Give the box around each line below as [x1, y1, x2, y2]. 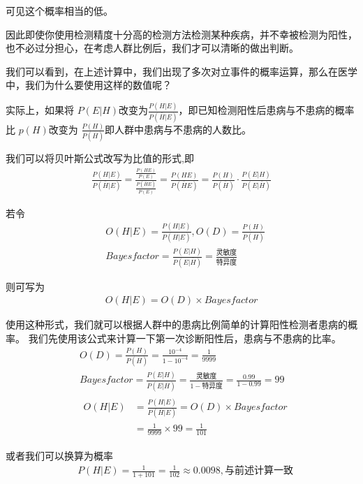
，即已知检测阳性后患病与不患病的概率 [178, 103, 355, 117]
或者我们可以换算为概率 [6, 448, 113, 462]
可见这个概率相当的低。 [6, 3, 113, 17]
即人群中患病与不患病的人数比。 [105, 122, 252, 136]
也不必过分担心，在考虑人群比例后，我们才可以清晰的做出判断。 [6, 41, 299, 55]
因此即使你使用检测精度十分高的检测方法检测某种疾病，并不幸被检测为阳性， [6, 27, 357, 41]
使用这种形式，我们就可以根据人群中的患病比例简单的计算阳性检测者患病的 [6, 317, 348, 332]
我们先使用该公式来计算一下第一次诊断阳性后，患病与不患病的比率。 [28, 330, 341, 345]
